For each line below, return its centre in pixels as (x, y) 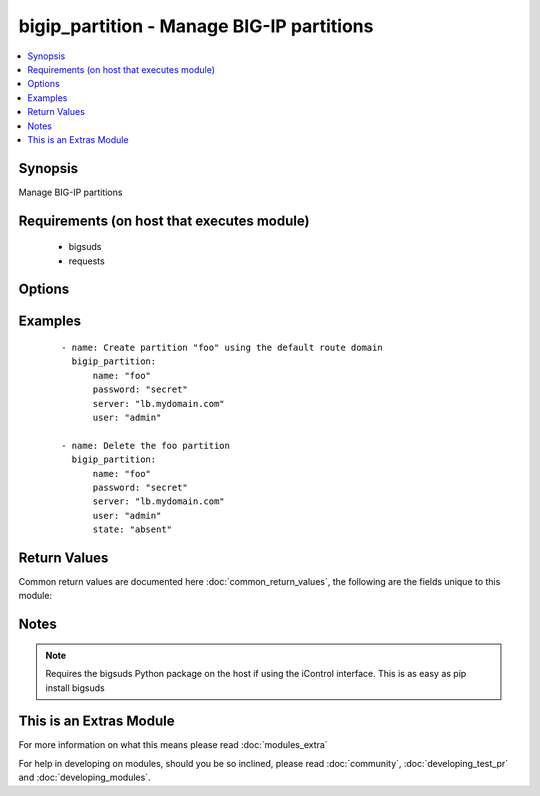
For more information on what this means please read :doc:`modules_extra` (173, 745)
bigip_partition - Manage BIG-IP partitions (196, 26)
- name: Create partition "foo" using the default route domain (222, 348)
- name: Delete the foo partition (145, 445)
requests (86, 261)
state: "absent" (132, 529)
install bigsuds (75, 687)
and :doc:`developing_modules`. (84, 777)
